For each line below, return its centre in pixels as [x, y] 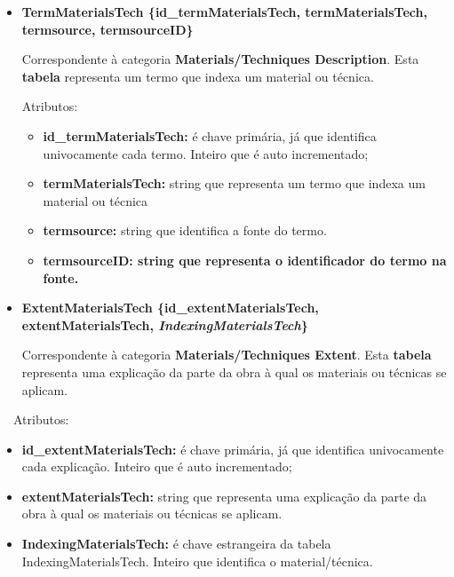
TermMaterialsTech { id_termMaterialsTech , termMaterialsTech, [224, 12]
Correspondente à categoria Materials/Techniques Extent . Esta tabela [227, 355]
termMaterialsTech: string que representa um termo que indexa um [234, 183]
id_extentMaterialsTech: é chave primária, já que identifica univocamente [233, 449]
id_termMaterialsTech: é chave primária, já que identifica [210, 135]
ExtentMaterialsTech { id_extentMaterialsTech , [170, 308]
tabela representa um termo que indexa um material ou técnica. [198, 76]
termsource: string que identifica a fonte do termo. [185, 230]
